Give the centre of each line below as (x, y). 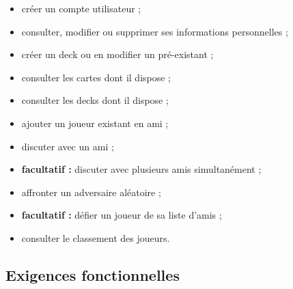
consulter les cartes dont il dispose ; (96, 77)
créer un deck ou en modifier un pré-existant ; (117, 54)
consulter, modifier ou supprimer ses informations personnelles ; (155, 31)
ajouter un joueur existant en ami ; (95, 123)
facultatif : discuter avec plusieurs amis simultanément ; (141, 169)
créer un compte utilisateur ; (81, 8)
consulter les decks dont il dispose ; (95, 100)
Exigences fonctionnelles (93, 274)
